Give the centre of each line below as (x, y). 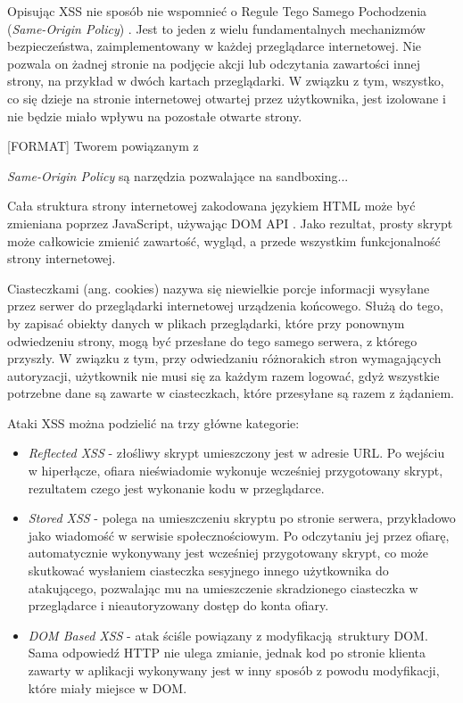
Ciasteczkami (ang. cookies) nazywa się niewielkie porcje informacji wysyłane (219, 288)
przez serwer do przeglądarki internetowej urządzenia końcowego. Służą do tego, (225, 306)
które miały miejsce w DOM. (107, 687)
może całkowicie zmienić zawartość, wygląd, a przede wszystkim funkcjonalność (224, 240)
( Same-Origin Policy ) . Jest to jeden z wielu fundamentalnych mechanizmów (216, 28)
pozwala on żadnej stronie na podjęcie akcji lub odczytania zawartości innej (214, 63)
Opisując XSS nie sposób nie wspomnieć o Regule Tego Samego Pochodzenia (217, 11)
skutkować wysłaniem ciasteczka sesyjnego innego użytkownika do (208, 571)
